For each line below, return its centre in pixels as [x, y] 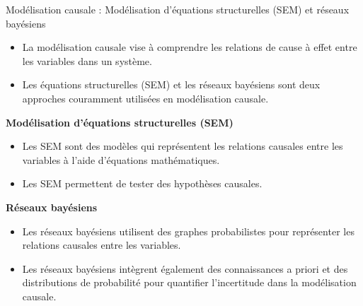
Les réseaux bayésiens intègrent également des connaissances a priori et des [185, 268]
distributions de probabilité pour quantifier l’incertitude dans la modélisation [189, 282]
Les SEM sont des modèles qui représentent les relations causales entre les [183, 146]
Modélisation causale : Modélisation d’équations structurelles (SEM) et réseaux [178, 9]
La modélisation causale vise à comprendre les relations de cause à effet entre [190, 47]
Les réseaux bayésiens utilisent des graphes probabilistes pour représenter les [188, 231]
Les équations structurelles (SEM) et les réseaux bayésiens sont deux [171, 84]
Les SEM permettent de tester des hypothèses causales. [142, 183]
